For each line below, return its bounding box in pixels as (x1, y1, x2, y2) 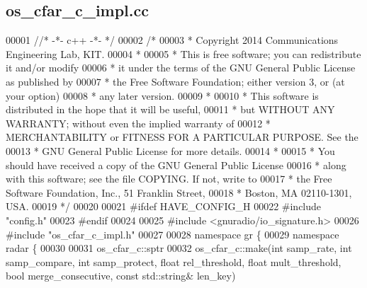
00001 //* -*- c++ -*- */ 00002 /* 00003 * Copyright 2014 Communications (6, 33, 339, 47)
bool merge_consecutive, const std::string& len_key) (6, 268, 236, 283)
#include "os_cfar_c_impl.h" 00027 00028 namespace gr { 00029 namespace (6, 226, 339, 241)
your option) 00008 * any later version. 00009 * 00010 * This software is (6, 88, 319, 103)
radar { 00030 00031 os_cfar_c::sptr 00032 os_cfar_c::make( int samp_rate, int (6, 241, 352, 255)
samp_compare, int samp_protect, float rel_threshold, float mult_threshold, (6, 254, 341, 269)
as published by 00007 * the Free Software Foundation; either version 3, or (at (6, 74, 345, 88)
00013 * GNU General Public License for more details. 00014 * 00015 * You (6, 143, 335, 158)
